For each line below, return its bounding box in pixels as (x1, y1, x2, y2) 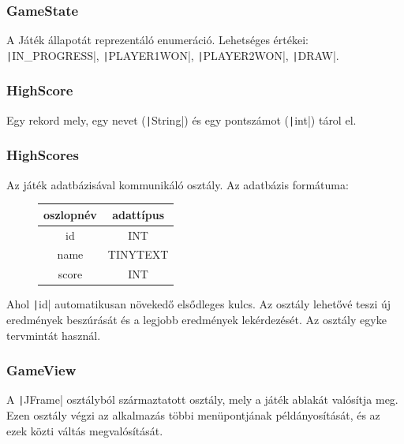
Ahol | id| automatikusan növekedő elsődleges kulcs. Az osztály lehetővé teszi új (6, 296, 391, 312)
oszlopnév (43, 206, 97, 222)
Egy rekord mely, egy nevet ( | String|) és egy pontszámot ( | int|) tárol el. (6, 111, 357, 128)
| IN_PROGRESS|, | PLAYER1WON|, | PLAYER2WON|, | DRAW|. (6, 47, 339, 63)
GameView (6, 360, 77, 380)
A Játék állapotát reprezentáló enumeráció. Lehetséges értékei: (6, 32, 309, 48)
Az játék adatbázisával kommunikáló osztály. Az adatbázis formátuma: (6, 176, 349, 192)
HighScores (6, 145, 79, 165)
